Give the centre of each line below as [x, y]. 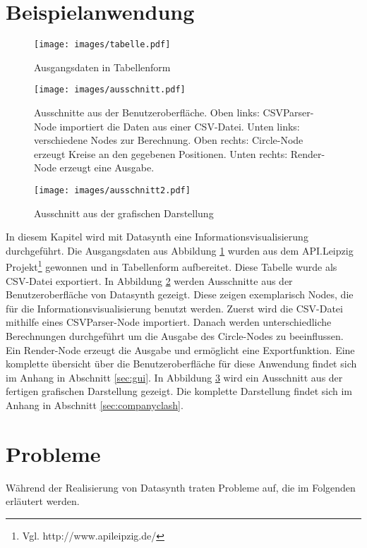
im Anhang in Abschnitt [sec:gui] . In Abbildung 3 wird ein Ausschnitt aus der [174, 377]
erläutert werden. [43, 501]
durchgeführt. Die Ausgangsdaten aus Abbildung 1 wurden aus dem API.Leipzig [180, 250]
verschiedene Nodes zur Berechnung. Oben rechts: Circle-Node [169, 140]
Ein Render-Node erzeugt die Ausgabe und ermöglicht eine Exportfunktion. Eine [180, 349]
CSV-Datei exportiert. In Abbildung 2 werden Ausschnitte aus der [149, 280]
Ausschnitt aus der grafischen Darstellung [124, 213]
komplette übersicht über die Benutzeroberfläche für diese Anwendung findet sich [181, 364]
